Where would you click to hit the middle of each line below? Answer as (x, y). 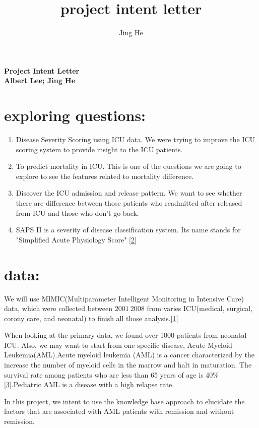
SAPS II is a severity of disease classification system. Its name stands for (128, 230)
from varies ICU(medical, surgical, (200, 308)
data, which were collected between (58, 308)
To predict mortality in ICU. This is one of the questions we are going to (128, 166)
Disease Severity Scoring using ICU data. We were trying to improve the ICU (136, 139)
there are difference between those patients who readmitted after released (129, 203)
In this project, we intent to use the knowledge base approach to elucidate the (124, 401)
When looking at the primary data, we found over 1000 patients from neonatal (125, 335)
